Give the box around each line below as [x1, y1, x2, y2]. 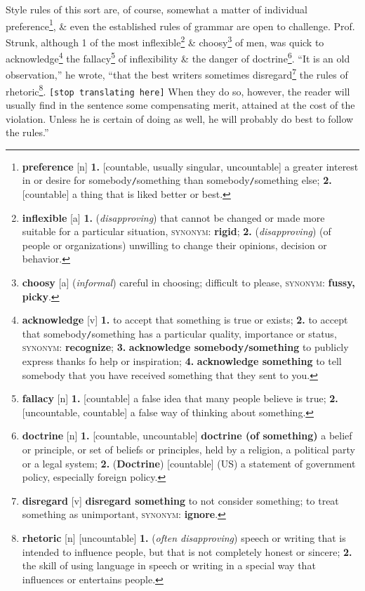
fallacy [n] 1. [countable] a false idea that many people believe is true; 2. [22, 391, 338, 406]
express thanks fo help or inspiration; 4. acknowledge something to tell [22, 354, 342, 368]
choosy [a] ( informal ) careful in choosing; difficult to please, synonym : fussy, [22, 274, 355, 289]
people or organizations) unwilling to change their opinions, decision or [22, 237, 327, 252]
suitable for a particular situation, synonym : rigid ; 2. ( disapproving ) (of [22, 224, 331, 239]
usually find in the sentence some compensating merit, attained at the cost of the [6, 97, 355, 112]
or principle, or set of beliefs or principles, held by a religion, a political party [22, 441, 356, 456]
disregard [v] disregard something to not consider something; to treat [22, 493, 339, 507]
